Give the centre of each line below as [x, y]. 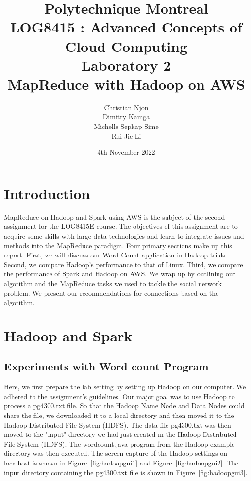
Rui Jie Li [126, 136]
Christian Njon [126, 107]
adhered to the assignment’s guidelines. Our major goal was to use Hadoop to [119, 396]
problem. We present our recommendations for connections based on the [111, 293]
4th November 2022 [126, 152]
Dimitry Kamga [126, 117]
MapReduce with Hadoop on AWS [126, 84]
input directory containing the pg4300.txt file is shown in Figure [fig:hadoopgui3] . [126, 472]
